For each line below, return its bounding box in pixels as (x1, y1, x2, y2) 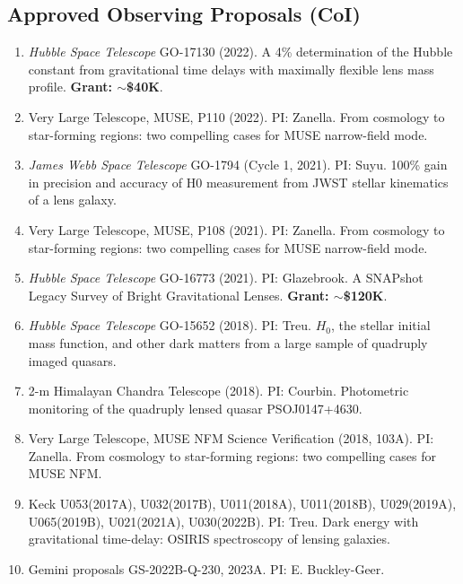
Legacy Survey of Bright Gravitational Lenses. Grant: (28, 285, 329, 304)
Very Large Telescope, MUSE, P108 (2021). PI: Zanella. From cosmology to (28, 220, 445, 239)
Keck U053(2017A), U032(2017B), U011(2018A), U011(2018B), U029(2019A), (28, 494, 457, 513)
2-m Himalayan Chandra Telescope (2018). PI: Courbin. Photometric (28, 381, 409, 400)
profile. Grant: (28, 77, 112, 96)
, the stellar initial (330, 316, 431, 335)
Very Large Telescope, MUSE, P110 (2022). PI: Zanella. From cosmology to (28, 107, 445, 126)
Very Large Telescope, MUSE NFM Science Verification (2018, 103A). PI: (28, 429, 434, 448)
